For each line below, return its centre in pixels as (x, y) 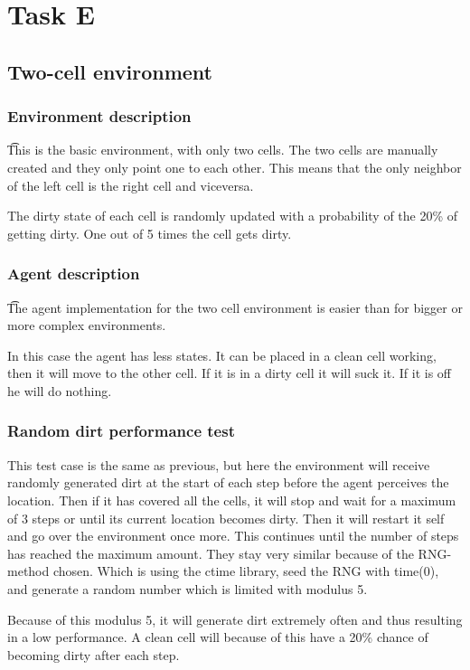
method (28, 571)
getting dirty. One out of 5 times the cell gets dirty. (150, 233)
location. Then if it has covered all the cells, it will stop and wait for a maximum (232, 500)
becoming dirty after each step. (94, 654)
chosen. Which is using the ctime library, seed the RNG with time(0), (246, 571)
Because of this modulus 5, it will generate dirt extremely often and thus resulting (235, 619)
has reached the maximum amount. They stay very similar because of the (211, 553)
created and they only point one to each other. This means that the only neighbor (235, 167)
